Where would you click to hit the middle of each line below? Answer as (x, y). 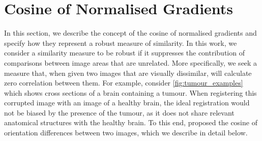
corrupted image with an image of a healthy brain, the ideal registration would (127, 103)
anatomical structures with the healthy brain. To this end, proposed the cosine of (131, 122)
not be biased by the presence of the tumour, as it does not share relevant (119, 112)
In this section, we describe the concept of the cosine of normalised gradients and (130, 33)
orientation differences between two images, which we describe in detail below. (126, 133)
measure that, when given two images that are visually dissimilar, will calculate (128, 73)
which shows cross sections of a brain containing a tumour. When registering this (130, 92)
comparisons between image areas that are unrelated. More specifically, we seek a (131, 62)
